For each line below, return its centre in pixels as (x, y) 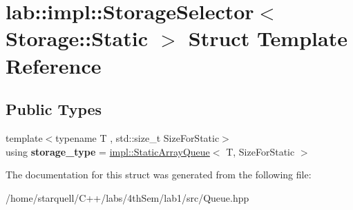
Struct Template (268, 38)
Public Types (54, 109)
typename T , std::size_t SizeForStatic (137, 137)
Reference (54, 65)
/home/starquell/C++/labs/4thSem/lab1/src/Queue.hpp (127, 197)
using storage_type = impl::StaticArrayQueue (108, 151)
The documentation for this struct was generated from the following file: (159, 175)
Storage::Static (77, 38)
